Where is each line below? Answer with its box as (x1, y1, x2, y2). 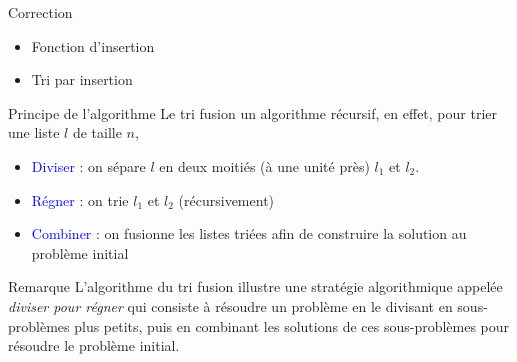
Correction (8, 2, 73, 22)
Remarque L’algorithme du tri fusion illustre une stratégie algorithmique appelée (8, 276, 503, 297)
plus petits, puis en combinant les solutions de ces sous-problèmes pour (74, 315, 510, 336)
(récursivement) (178, 189, 275, 210)
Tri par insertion (31, 69, 133, 90)
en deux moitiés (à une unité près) (159, 155, 370, 176)
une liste (8, 122, 60, 143)
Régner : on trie (31, 189, 129, 210)
